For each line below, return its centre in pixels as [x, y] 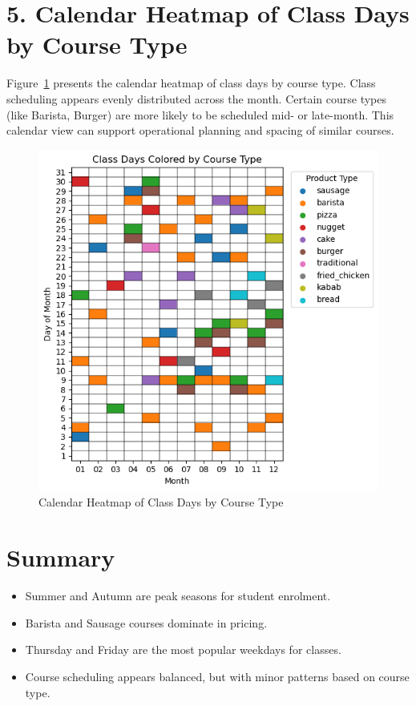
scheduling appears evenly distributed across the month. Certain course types [197, 98]
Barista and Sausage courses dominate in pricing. [146, 622]
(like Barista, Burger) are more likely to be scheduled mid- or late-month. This [200, 114]
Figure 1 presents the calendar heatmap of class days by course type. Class [191, 83]
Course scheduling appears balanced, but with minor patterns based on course [217, 676]
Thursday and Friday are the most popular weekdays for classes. [183, 650]
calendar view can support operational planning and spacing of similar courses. [200, 130]
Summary [61, 557]
